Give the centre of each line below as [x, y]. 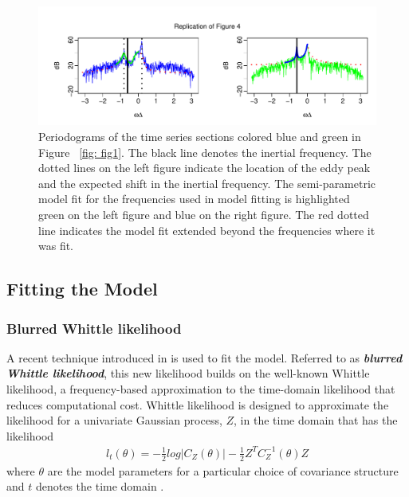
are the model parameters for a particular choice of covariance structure [223, 470]
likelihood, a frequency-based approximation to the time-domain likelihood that [201, 389]
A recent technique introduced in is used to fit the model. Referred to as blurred [204, 357]
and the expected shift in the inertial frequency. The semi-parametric [207, 183]
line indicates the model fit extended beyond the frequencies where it [207, 230]
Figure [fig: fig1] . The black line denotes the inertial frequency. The [205, 152]
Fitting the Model [82, 289]
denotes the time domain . [100, 486]
